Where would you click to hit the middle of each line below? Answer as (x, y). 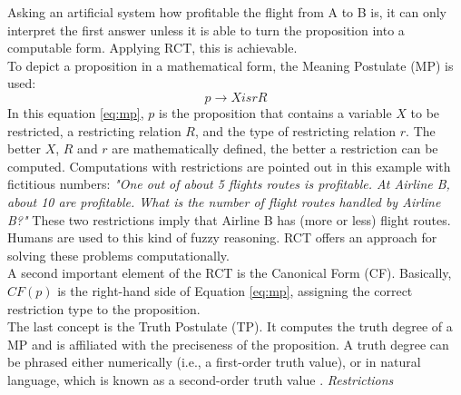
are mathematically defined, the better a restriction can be (275, 148)
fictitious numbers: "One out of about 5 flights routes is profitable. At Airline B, (229, 184)
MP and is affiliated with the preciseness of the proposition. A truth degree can (228, 344)
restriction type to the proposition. (104, 308)
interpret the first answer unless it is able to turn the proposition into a (206, 30)
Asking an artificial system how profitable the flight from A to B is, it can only (227, 12)
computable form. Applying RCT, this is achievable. (152, 48)
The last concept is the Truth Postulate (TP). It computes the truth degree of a (230, 326)
